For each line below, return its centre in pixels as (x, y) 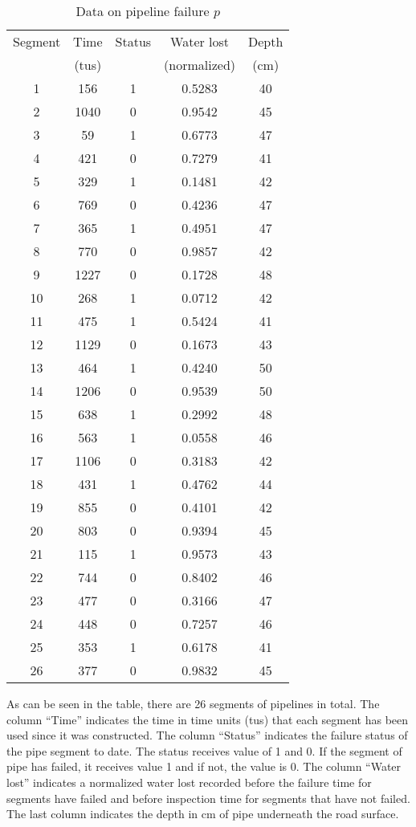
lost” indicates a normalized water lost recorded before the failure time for (189, 782)
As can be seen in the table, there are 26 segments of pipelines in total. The (193, 703)
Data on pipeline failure (143, 11)
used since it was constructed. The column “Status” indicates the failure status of (207, 735)
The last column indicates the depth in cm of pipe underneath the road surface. (203, 814)
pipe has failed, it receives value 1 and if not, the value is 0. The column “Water (204, 766)
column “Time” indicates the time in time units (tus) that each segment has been (208, 719)
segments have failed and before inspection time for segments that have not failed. (208, 798)
